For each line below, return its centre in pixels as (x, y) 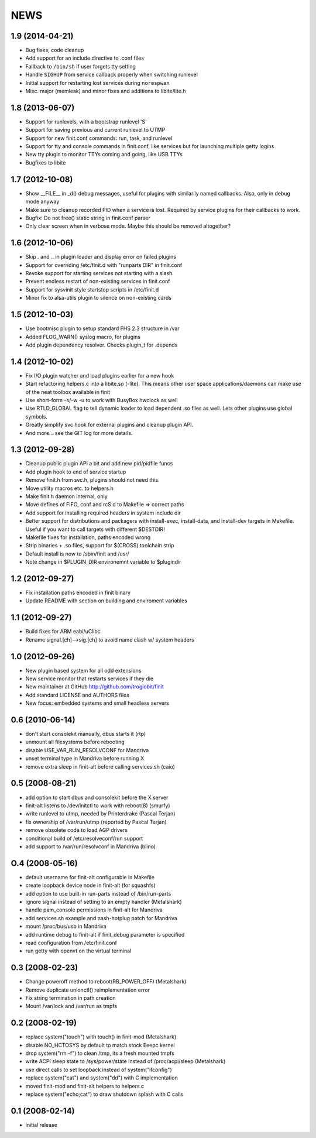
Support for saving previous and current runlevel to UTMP (95, 130)
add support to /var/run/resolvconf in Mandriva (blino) (91, 846)
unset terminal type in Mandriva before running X (85, 759)
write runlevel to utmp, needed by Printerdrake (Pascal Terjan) (100, 814)
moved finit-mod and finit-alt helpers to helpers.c (85, 1086)
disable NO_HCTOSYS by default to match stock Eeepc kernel (100, 1045)
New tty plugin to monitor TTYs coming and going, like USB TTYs (104, 155)
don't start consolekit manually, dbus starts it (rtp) (86, 734)
